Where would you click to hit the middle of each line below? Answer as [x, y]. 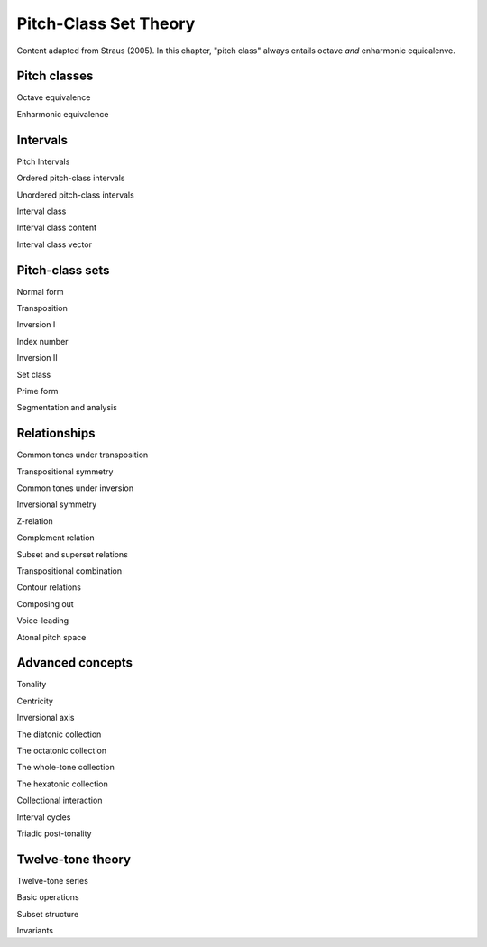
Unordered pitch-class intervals [75, 195]
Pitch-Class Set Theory [106, 23]
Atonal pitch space [51, 637]
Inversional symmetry [57, 504]
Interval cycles [44, 817]
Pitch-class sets [63, 270]
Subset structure [48, 914]
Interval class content [57, 228]
